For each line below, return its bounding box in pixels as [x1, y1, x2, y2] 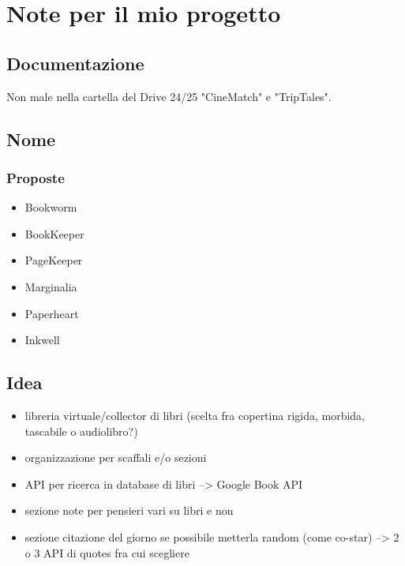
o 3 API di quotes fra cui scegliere [24, 544, 189, 560]
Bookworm [24, 199, 77, 216]
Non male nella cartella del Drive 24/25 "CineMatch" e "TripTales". [6, 88, 332, 104]
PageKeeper [24, 252, 83, 268]
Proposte [6, 167, 65, 187]
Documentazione [6, 51, 144, 75]
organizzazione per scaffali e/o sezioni [24, 449, 207, 466]
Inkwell [24, 332, 60, 348]
